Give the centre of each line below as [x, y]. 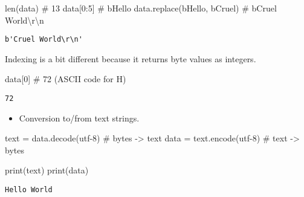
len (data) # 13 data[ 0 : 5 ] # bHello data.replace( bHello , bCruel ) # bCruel [141, 8]
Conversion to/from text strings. [79, 118]
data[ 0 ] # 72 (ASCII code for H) [66, 79]
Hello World [29, 190]
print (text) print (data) [47, 170]
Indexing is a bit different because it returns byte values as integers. [131, 58]
